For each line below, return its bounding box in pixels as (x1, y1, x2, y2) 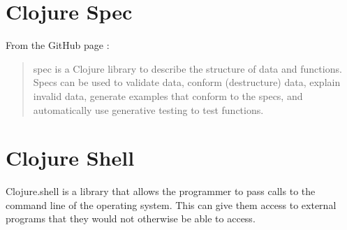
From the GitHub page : (6, 38, 110, 52)
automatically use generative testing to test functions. (33, 102, 264, 117)
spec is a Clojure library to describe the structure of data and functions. (33, 61, 342, 76)
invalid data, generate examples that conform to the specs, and (33, 88, 303, 103)
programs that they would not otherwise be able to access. (6, 211, 256, 226)
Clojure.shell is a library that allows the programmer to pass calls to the (6, 184, 316, 199)
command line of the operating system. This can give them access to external (6, 197, 337, 212)
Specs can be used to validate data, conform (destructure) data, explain (33, 75, 341, 89)
